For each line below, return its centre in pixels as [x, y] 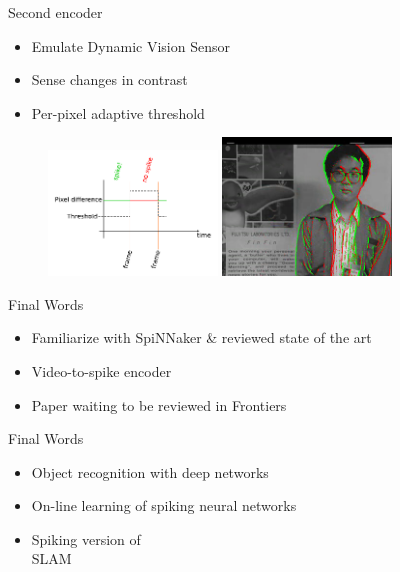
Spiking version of [86, 538]
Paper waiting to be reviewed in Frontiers [159, 404]
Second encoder [55, 12]
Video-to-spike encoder [101, 370]
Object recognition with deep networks [150, 471]
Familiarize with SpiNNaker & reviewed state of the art [201, 337]
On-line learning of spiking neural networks [164, 505]
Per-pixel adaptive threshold [118, 112]
